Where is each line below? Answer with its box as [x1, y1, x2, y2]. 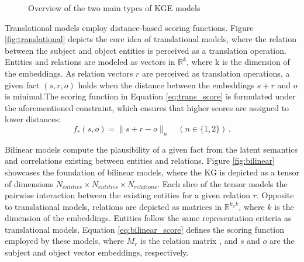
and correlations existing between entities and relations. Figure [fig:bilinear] [5, 154, 275, 167]
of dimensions [5, 177, 53, 189]
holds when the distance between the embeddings [78, 78, 255, 91]
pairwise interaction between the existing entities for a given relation [5, 189, 250, 201]
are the [269, 235, 295, 247]
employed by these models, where [5, 235, 124, 247]
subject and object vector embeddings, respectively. [5, 246, 189, 258]
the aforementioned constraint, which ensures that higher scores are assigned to [5, 101, 289, 113]
